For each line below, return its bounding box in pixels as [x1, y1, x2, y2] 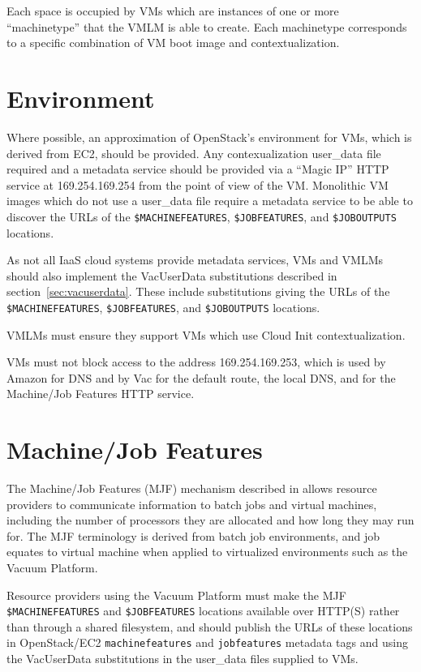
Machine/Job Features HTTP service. [6, 385, 195, 402]
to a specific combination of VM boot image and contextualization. [6, 34, 340, 51]
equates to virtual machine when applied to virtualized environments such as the [6, 543, 408, 560]
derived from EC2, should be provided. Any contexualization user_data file [6, 144, 381, 161]
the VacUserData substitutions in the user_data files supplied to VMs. [6, 650, 359, 667]
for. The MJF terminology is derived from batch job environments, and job [6, 527, 380, 544]
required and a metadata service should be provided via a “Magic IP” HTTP [6, 161, 389, 178]
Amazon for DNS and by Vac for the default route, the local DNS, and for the [6, 369, 396, 386]
